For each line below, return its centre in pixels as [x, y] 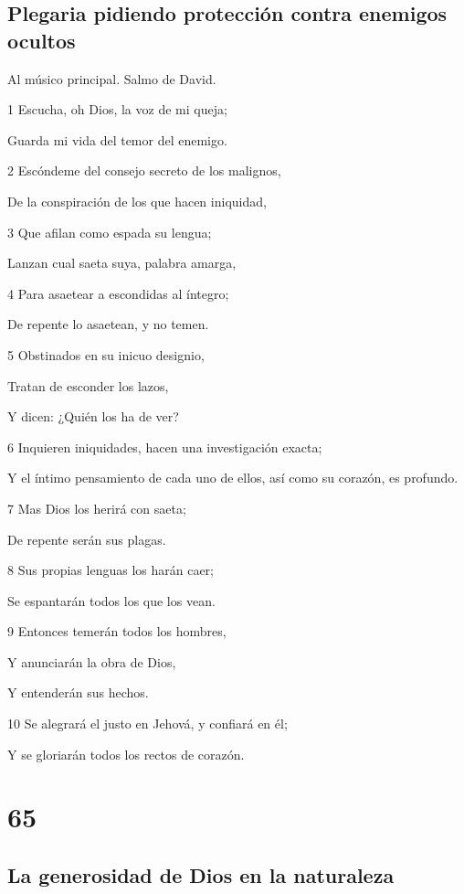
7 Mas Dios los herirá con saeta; [97, 508]
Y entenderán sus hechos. [78, 692]
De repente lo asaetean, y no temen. [108, 324]
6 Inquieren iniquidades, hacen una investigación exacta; [165, 447]
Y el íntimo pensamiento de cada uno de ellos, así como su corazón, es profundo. [233, 478]
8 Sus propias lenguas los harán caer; [111, 570]
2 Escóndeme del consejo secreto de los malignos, [144, 170]
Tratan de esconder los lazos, [88, 385]
